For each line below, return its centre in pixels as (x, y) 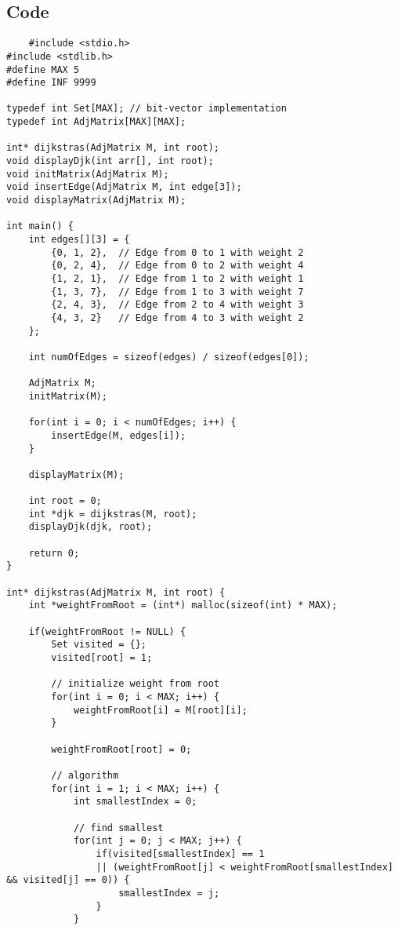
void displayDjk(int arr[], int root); (110, 161)
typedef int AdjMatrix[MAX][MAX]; (96, 122)
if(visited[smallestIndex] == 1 (180, 853)
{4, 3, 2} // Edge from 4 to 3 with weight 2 (177, 317)
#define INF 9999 (51, 83)
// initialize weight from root (136, 684)
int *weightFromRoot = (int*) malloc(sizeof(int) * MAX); (183, 605)
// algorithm (85, 775)
